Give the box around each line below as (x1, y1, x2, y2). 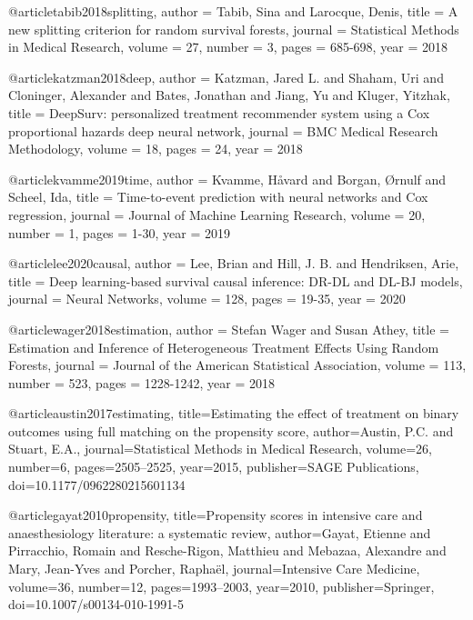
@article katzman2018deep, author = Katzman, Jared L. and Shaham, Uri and (8, 67, 444, 86)
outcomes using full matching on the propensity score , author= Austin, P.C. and (8, 421, 454, 440)
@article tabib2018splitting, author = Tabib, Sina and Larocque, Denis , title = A (8, 2, 458, 20)
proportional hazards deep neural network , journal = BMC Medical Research (8, 121, 438, 140)
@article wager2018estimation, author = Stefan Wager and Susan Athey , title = (8, 319, 449, 338)
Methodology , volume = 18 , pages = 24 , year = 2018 (8, 139, 303, 158)
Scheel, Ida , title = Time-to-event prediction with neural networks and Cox (8, 187, 428, 206)
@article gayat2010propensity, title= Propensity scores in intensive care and (8, 505, 423, 525)
